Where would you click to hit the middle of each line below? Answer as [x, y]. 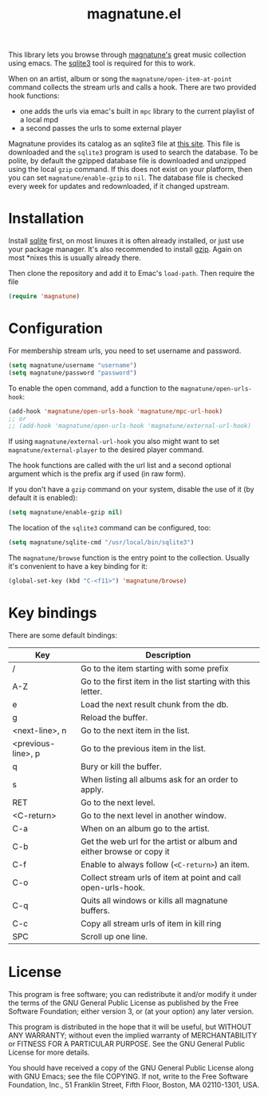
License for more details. [49, 1052]
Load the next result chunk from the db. [155, 704]
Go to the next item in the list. [135, 731]
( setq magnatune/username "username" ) [73, 365]
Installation [46, 219]
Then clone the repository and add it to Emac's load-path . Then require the [132, 274]
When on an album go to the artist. [145, 828]
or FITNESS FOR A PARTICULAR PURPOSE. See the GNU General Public [127, 1043]
